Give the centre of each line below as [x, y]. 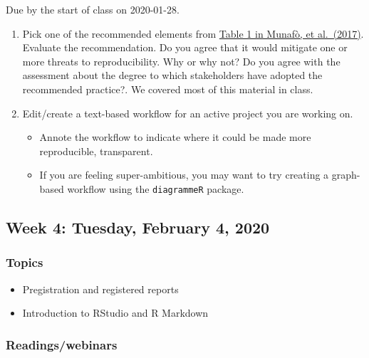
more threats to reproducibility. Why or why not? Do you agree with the [181, 61]
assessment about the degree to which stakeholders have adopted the [172, 75]
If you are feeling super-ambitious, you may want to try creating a [184, 175]
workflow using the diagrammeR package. [156, 188]
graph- [346, 175]
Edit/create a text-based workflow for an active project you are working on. [188, 113]
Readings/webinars [62, 344]
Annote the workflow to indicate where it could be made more [175, 137]
